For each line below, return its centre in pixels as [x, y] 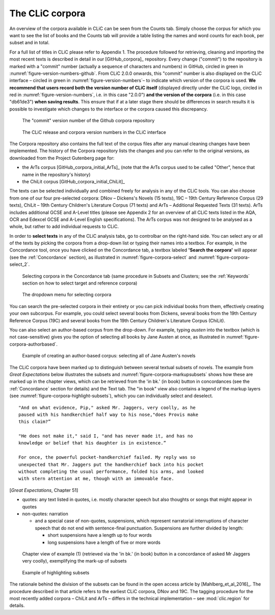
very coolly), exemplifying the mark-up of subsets [74, 561]
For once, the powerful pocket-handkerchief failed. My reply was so [107, 457]
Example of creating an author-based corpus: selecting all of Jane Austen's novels [109, 356]
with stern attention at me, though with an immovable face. [96, 479]
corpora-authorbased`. [34, 344]
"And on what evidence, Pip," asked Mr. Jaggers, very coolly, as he [107, 408]
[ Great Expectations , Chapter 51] [44, 490]
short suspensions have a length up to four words [100, 535]
